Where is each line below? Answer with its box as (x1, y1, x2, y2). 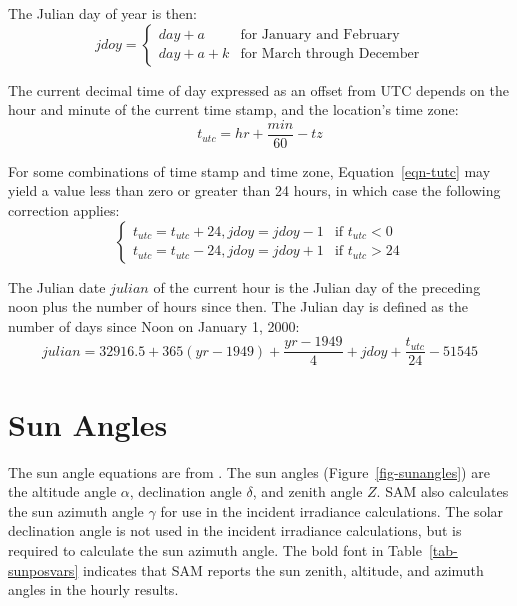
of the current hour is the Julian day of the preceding (153, 276, 481, 297)
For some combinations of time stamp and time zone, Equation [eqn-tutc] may (8, 160, 491, 181)
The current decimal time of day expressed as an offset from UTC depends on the (8, 79, 509, 100)
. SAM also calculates (376, 481, 509, 502)
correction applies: (8, 200, 120, 221)
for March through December (240, 47, 420, 62)
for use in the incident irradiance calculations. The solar (160, 500, 504, 521)
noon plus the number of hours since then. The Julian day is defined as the (8, 296, 468, 317)
